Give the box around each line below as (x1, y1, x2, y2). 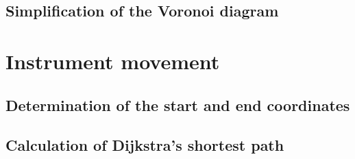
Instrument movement (5, 47, 220, 75)
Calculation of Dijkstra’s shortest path (5, 134, 284, 156)
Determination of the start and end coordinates (5, 94, 350, 115)
